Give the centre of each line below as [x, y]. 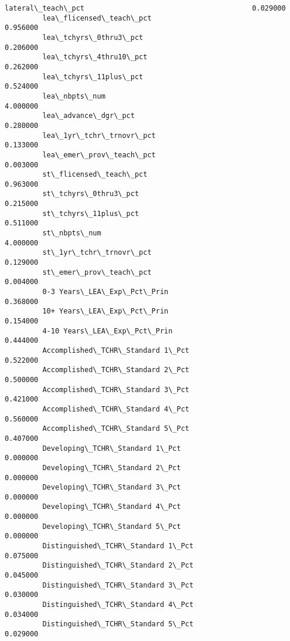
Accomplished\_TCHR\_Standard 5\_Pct [116, 429]
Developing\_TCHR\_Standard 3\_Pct [112, 488]
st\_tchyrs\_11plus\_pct [91, 213]
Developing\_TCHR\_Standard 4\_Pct [112, 507]
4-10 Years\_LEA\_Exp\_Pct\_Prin [108, 331]
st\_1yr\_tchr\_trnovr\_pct [97, 253]
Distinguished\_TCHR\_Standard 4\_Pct [118, 605]
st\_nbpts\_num [72, 233]
